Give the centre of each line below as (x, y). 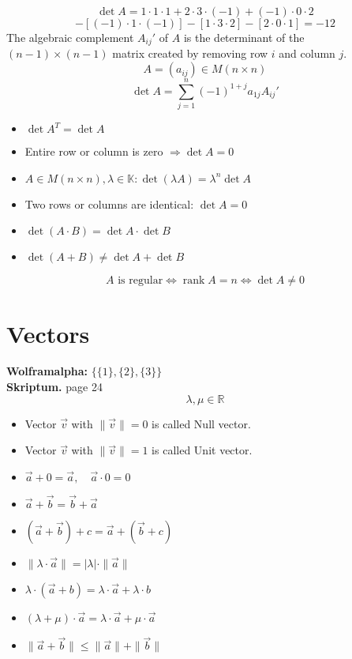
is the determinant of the (244, 37)
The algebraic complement (70, 37)
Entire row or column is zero (94, 151)
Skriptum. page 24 (54, 387)
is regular (140, 281)
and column (307, 53)
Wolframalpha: (47, 371)
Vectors (48, 333)
